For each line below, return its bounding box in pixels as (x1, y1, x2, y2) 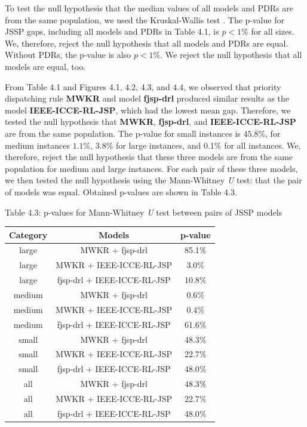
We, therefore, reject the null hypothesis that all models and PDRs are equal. (5, 36, 288, 49)
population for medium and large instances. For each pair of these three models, (5, 162, 298, 174)
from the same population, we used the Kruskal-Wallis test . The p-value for (5, 13, 284, 26)
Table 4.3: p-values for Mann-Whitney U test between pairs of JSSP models (5, 205, 283, 218)
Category (9, 228, 48, 241)
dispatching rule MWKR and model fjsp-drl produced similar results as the (5, 92, 290, 105)
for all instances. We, (224, 139, 301, 151)
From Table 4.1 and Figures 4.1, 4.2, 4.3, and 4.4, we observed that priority (5, 80, 281, 93)
